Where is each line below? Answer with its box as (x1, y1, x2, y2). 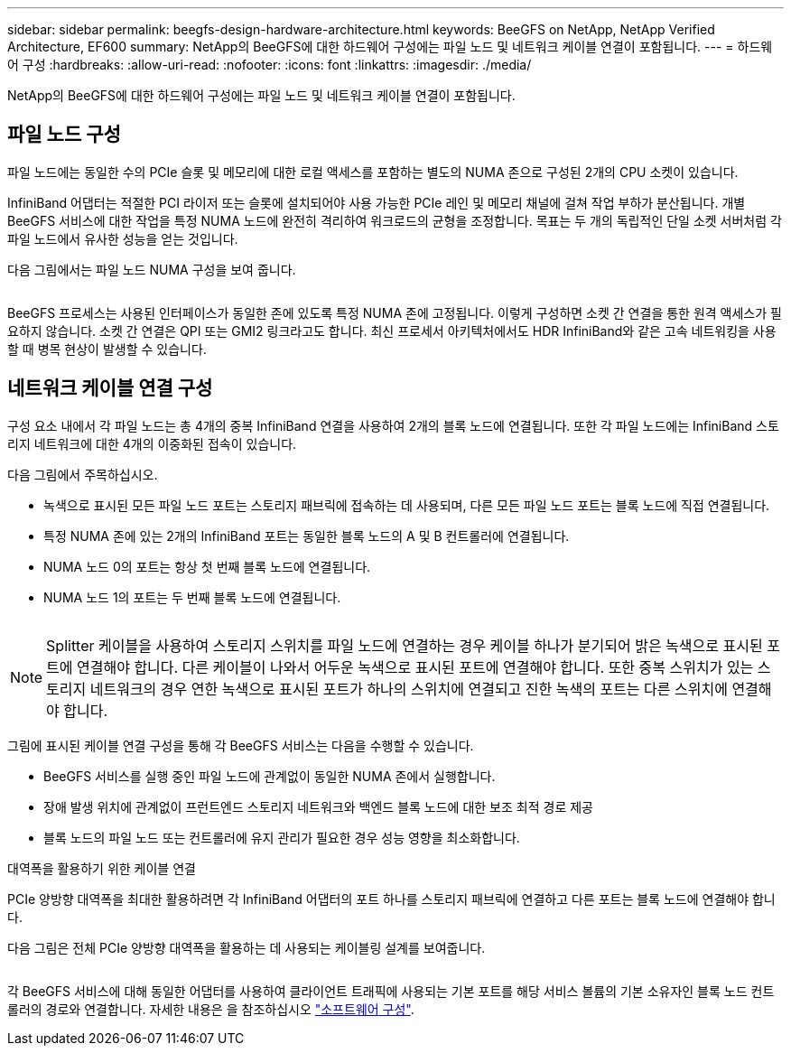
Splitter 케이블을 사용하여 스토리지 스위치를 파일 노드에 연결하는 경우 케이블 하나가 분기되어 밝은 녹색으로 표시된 (46, 636, 763, 655)
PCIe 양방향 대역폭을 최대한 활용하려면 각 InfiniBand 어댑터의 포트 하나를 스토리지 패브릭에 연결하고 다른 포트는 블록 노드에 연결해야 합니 (7, 890, 776, 907)
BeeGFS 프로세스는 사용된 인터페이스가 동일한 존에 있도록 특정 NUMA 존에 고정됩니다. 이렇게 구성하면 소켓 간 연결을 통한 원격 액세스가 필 (7, 304, 782, 321)
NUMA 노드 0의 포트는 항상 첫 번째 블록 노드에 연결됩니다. (43, 558, 371, 574)
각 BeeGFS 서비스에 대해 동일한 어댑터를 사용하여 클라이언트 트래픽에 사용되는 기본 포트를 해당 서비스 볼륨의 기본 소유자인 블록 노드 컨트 (7, 983, 775, 999)
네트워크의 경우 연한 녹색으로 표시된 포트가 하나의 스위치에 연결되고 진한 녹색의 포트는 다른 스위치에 (89, 679, 728, 698)
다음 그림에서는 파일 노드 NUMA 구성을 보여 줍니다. (7, 261, 296, 277)
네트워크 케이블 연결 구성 (7, 377, 213, 400)
